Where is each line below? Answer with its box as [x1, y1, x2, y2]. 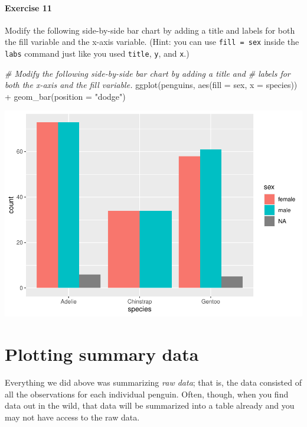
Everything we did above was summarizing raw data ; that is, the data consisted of [5, 376, 302, 389]
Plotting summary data [5, 342, 199, 366]
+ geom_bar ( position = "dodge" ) [5, 90, 126, 102]
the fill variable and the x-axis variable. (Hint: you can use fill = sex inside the [5, 35, 299, 48]
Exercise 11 [5, 1, 52, 14]
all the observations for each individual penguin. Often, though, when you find [5, 387, 289, 400]
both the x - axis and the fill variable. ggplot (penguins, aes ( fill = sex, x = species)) [5, 79, 298, 91]
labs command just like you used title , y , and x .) [5, 47, 190, 60]
